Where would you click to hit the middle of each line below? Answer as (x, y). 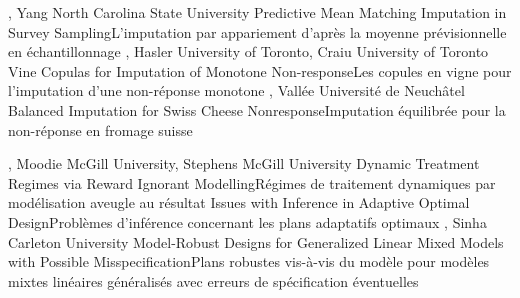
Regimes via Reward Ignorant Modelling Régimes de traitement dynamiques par (252, 182)
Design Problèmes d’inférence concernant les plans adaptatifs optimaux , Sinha (247, 221)
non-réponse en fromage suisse (100, 129)
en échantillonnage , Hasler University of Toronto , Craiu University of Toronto (248, 51)
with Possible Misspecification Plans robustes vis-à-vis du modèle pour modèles (249, 261)
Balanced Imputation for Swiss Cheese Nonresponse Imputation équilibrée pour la (257, 109)
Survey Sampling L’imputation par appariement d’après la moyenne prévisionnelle (257, 31)
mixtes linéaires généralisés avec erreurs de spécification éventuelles (213, 280)
